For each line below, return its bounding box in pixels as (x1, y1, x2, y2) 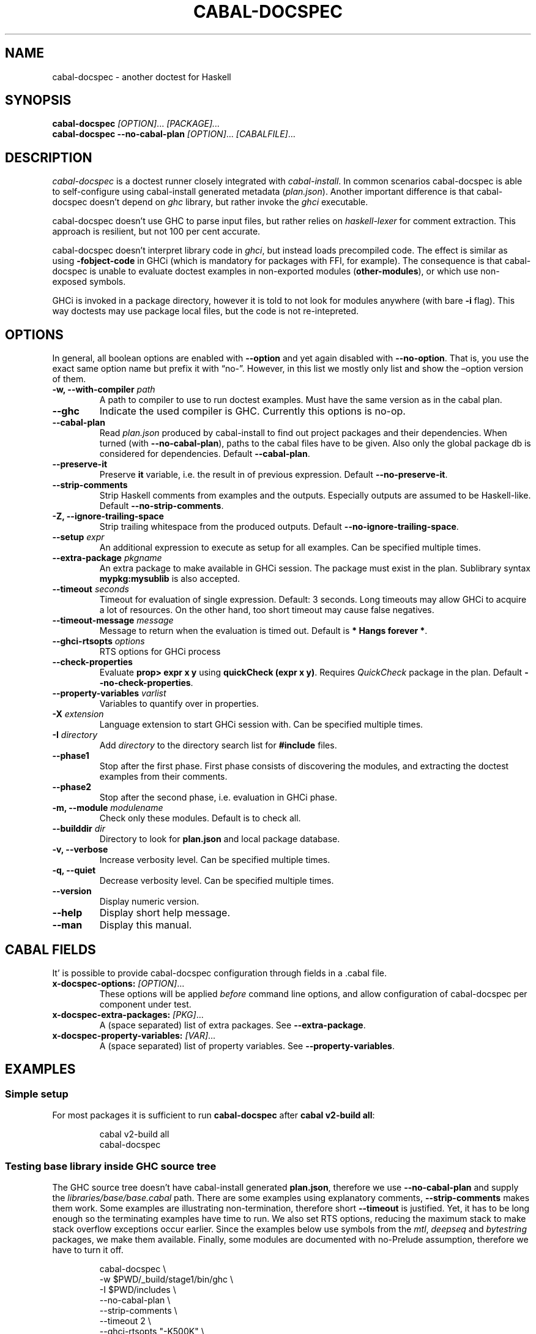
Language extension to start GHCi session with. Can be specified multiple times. (99, 719, 423, 730)
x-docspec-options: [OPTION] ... (52, 978, 185, 989)
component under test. (99, 998, 192, 1009)
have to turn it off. (52, 1244, 124, 1255)
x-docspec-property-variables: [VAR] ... (52, 1030, 216, 1041)
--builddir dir (52, 823, 105, 834)
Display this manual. (99, 919, 192, 932)
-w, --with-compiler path (52, 384, 155, 395)
